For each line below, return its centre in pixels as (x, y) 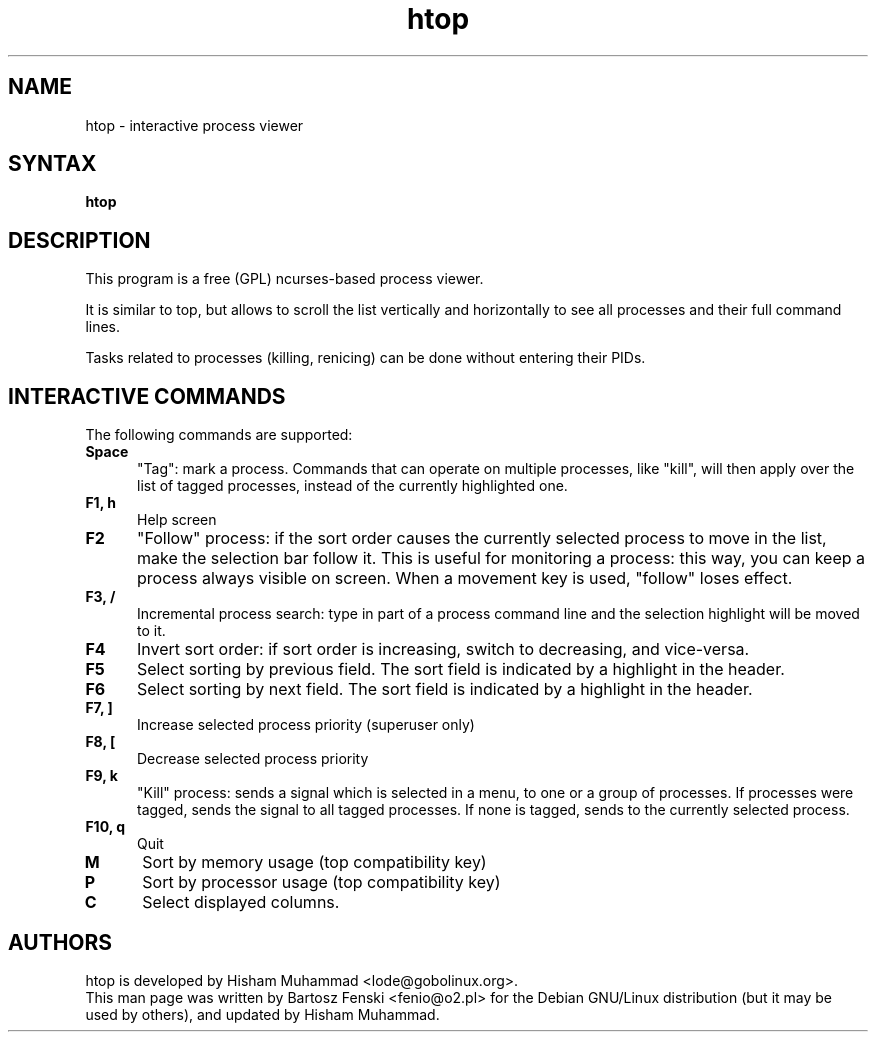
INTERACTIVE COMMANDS (147, 396)
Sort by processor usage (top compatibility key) (321, 882)
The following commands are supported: (219, 435)
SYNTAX (52, 164)
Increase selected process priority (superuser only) (306, 725)
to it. (151, 631)
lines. (103, 327)
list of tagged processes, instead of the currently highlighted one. (352, 486)
